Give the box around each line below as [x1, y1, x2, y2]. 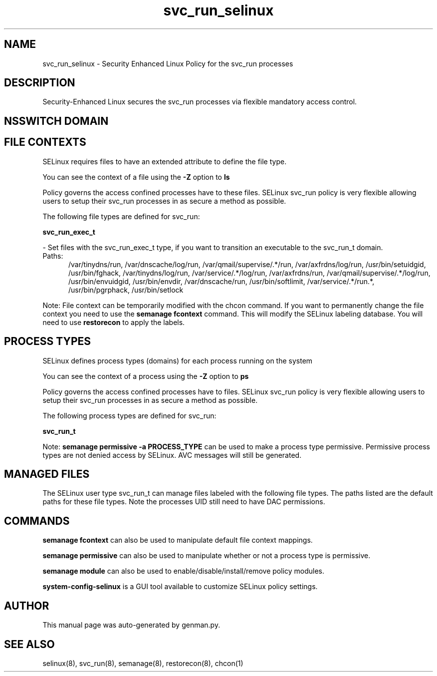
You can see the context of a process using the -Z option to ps [42, 371, 249, 380]
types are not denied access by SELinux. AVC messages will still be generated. [42, 450, 302, 459]
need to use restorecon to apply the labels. [42, 318, 185, 327]
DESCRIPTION [4, 76, 75, 89]
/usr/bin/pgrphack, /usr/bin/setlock [68, 285, 184, 294]
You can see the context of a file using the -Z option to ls [42, 172, 230, 181]
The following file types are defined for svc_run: [42, 212, 200, 221]
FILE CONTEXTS [4, 136, 86, 149]
